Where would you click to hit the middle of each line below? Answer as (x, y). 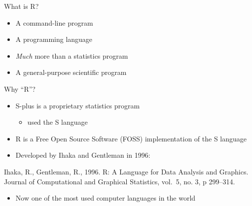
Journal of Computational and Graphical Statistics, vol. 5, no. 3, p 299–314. (120, 181)
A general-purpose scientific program (71, 72)
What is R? (21, 6)
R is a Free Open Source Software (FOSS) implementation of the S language (131, 138)
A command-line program (54, 22)
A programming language (54, 39)
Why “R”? (20, 88)
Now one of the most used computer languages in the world (106, 198)
